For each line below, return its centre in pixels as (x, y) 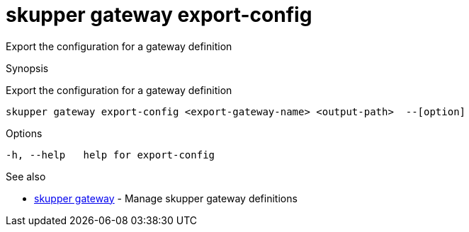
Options (24, 133)
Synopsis (27, 68)
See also (26, 176)
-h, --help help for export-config (111, 155)
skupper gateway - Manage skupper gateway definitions (166, 198)
